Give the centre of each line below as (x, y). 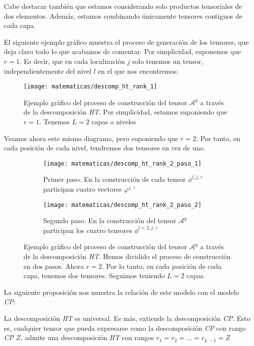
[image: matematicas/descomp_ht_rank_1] (91, 87)
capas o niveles (114, 121)
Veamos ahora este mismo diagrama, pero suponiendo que (91, 138)
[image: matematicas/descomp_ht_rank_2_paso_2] (123, 205)
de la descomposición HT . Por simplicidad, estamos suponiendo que (125, 112)
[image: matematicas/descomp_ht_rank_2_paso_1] (123, 163)
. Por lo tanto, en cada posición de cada (162, 266)
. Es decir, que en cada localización (72, 61)
